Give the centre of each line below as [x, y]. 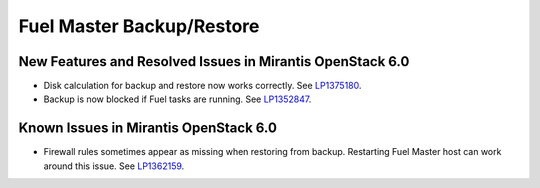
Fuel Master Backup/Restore [139, 26]
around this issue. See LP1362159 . [114, 166]
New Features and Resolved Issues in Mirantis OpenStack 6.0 [214, 61]
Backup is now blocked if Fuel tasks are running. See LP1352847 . [177, 99]
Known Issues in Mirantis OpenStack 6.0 [147, 128]
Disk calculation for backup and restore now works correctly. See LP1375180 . [202, 86]
